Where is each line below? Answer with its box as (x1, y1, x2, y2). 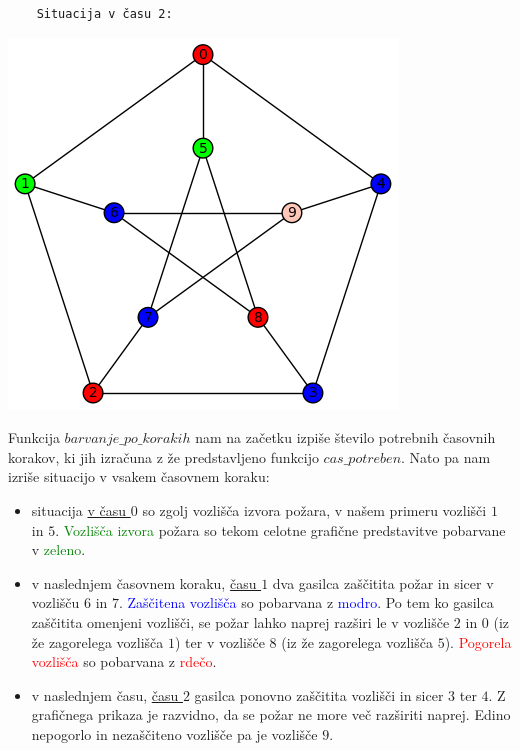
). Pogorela (444, 631, 512, 652)
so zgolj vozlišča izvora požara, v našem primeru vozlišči (142, 499, 487, 520)
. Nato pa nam (401, 446, 491, 467)
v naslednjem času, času (31, 684, 179, 705)
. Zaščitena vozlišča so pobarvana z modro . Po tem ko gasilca (118, 592, 494, 613)
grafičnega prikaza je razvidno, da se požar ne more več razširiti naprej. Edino (31, 704, 511, 725)
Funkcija (8, 427, 60, 448)
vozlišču (31, 592, 80, 613)
